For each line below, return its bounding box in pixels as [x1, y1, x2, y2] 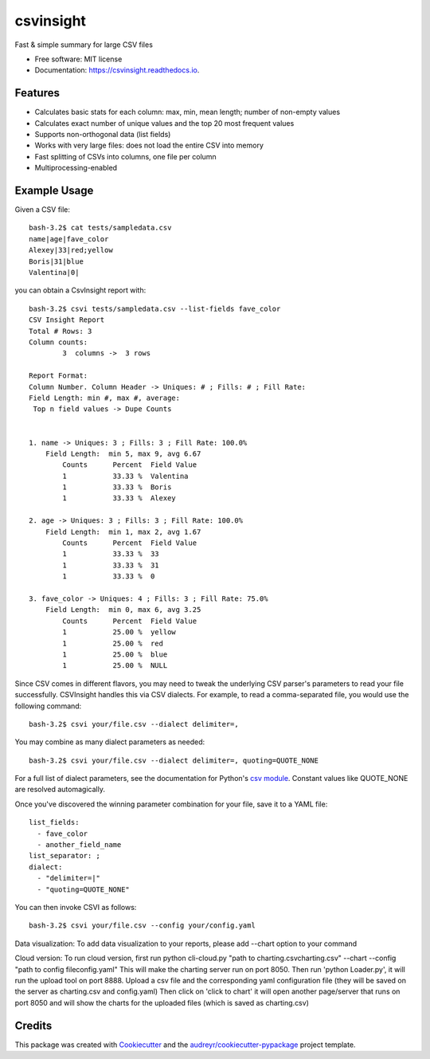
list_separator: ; [29, 851, 101, 861]
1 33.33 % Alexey [62, 494, 177, 503]
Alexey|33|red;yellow [29, 245, 113, 255]
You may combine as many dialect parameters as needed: [14, 737, 205, 747]
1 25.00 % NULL [62, 661, 168, 670]
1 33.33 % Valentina [62, 471, 189, 480]
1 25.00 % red [62, 638, 163, 648]
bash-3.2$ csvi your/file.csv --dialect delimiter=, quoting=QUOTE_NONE [29, 755, 319, 765]
